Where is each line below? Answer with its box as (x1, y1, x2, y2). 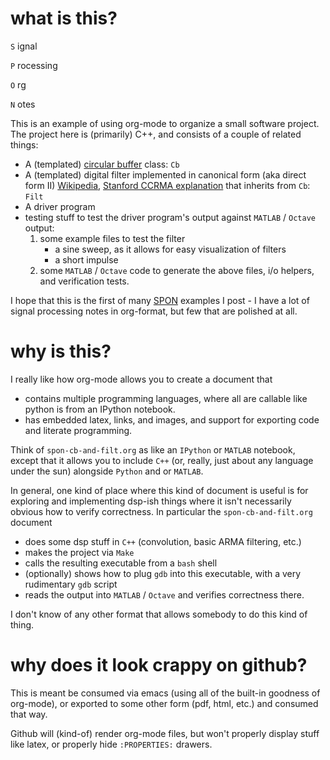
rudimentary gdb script (24, 578, 118, 590)
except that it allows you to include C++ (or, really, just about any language (10, 454, 314, 466)
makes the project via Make (24, 546, 135, 558)
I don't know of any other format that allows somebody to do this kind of (10, 608, 308, 620)
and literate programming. (24, 424, 133, 436)
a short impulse (54, 253, 119, 266)
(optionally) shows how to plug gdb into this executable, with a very (24, 567, 302, 579)
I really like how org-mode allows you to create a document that (10, 373, 273, 385)
